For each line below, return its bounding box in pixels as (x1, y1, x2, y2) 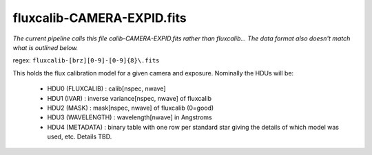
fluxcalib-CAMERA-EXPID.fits (12, 10, 187, 25)
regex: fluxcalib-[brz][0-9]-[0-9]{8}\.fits (12, 56, 160, 64)
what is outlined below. (12, 43, 79, 51)
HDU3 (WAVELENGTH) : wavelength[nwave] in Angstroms (47, 113, 213, 121)
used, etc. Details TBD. (47, 132, 112, 141)
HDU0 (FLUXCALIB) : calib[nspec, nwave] (47, 84, 166, 93)
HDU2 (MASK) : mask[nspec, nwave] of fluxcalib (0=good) (47, 104, 214, 112)
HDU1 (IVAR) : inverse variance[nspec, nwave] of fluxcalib (47, 94, 212, 102)
